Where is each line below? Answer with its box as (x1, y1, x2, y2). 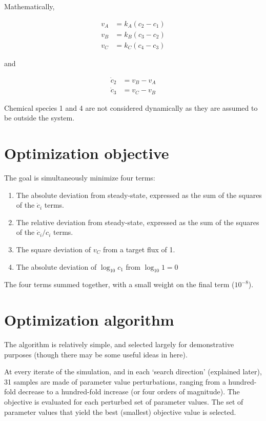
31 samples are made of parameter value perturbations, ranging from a (4, 376, 226, 387)
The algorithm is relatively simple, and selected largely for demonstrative (4, 339, 234, 350)
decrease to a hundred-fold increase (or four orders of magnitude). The (18, 386, 240, 397)
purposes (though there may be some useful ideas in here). (4, 349, 188, 359)
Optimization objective (4, 143, 169, 164)
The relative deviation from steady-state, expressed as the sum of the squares (16, 216, 259, 227)
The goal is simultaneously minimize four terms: (4, 172, 155, 183)
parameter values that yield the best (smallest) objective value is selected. (4, 406, 236, 417)
